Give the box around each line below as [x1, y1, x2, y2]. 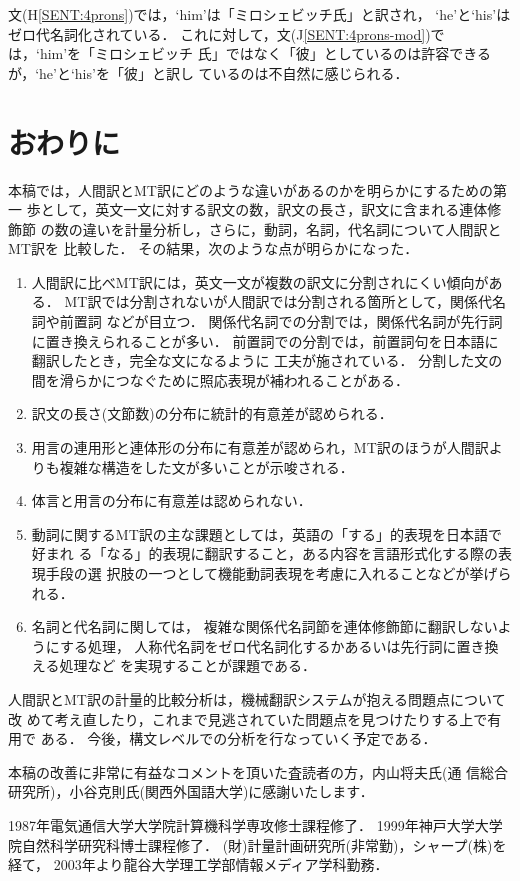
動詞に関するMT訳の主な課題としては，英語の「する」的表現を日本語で [31, 523, 503, 544]
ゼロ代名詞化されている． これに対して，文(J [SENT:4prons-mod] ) [8, 23, 431, 44]
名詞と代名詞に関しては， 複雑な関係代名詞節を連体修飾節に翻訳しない [31, 616, 498, 637]
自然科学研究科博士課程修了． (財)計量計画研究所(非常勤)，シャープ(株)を [21, 834, 507, 855]
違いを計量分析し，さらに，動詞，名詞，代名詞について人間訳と [82, 218, 502, 239]
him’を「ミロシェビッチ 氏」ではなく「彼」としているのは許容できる [39, 43, 492, 64]
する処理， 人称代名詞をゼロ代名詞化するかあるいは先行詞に [59, 635, 457, 656]
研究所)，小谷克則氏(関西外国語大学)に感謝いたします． [8, 781, 374, 802]
